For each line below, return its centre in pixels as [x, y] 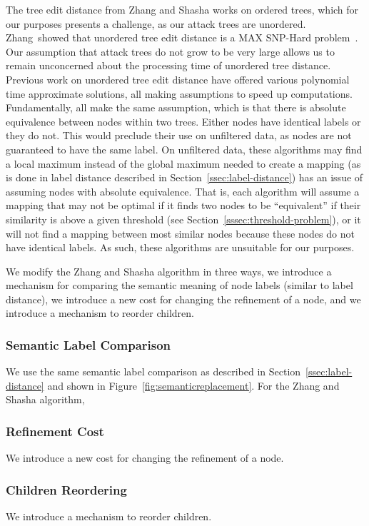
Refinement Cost [55, 431]
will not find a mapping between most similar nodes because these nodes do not [180, 233]
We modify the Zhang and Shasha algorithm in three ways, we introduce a [169, 271]
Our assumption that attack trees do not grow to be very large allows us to [170, 51]
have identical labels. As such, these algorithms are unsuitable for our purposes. [180, 247]
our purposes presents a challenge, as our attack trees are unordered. [156, 23]
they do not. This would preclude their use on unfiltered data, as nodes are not [179, 135]
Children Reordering [66, 489]
